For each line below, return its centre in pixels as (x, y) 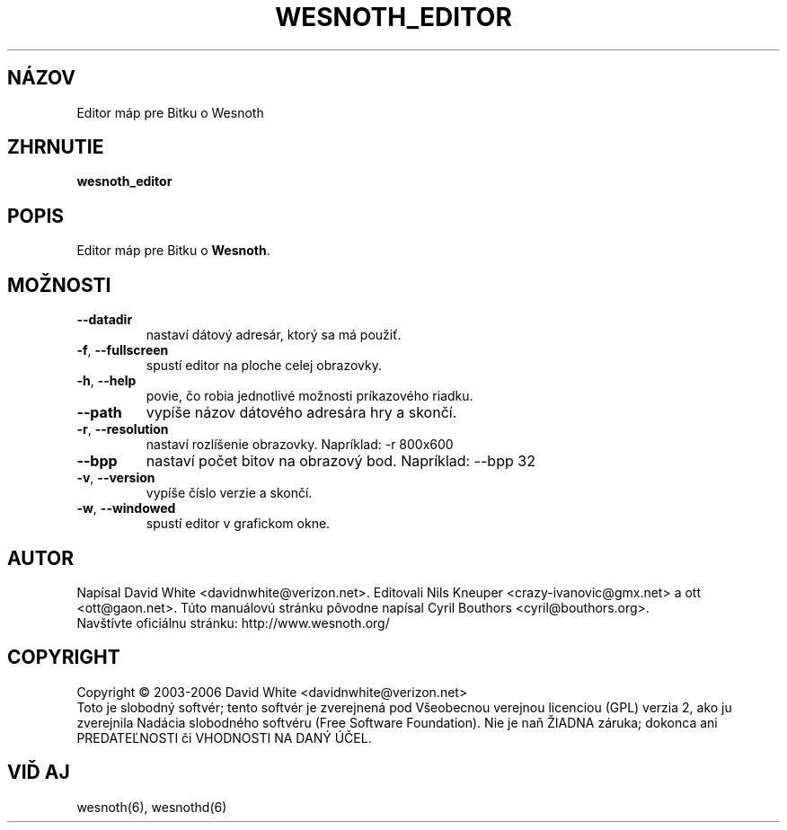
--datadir (105, 320)
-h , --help (106, 381)
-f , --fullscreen (123, 350)
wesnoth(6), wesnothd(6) (152, 807)
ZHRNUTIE (56, 147)
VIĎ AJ (39, 773)
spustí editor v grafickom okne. (238, 524)
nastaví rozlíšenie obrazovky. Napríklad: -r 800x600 (300, 445)
